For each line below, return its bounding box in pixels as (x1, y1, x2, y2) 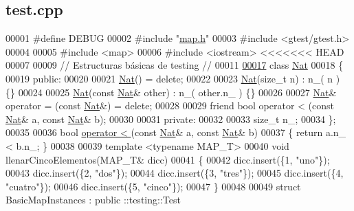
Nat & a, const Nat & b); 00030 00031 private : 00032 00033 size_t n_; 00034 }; (5, 111, 336, 126)
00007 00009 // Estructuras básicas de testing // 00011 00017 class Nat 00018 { (5, 58, 344, 72)
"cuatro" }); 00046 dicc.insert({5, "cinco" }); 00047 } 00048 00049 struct (5, 179, 301, 193)
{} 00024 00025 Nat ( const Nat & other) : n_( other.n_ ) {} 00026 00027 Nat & (5, 85, 337, 99)
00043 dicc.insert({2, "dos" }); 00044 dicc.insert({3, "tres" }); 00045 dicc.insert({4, (5, 166, 344, 180)
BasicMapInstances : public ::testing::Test (5, 192, 181, 207)
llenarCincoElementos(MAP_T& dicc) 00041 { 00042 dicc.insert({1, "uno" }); (5, 152, 330, 166)
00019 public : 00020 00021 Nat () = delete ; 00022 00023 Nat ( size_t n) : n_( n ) (5, 71, 340, 85)
